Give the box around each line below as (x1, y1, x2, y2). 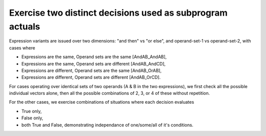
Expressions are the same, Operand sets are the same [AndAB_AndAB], (21, 54, 167, 60)
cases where (9, 45, 35, 51)
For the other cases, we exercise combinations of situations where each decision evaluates (9, 99, 195, 105)
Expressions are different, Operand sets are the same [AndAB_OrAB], (21, 68, 162, 73)
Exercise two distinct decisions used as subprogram (9, 7, 228, 18)
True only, (21, 108, 42, 114)
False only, (21, 115, 44, 121)
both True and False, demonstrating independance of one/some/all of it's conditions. (21, 122, 194, 128)
